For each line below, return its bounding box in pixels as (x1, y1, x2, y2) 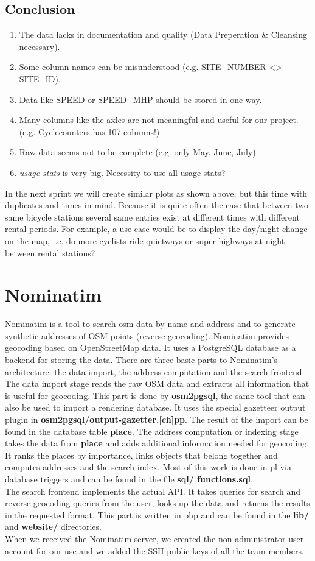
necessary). (19, 40, 60, 52)
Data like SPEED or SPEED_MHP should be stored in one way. (19, 93, 262, 105)
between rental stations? (5, 246, 95, 259)
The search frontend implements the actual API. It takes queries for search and (5, 484, 301, 497)
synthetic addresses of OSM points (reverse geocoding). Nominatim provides (5, 329, 289, 342)
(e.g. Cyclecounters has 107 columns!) (19, 125, 160, 138)
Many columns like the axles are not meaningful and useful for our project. (19, 113, 299, 126)
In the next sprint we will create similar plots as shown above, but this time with (5, 186, 308, 199)
